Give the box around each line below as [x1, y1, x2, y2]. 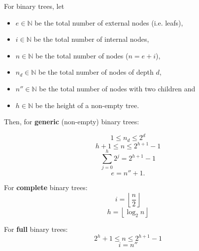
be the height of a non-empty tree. [35, 100, 139, 110]
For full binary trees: [4, 223, 68, 234]
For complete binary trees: [4, 182, 88, 193]
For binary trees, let [4, 1, 65, 11]
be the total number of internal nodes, [33, 34, 149, 44]
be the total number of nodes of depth [38, 67, 154, 77]
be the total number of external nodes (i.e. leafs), [34, 17, 183, 28]
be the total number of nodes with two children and [39, 83, 196, 93]
